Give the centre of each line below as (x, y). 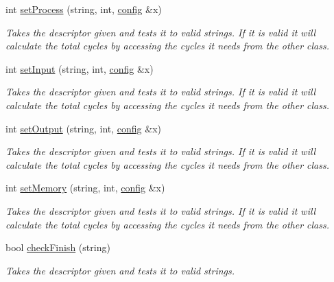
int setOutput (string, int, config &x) (84, 128)
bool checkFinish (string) (58, 247)
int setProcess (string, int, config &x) (84, 9)
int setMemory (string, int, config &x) (85, 188)
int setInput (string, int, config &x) (80, 68)
